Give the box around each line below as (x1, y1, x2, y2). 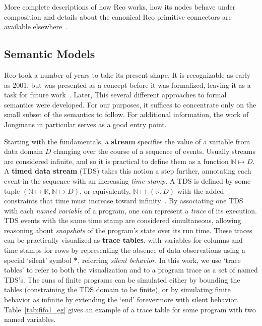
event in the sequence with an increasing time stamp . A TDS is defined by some (4, 175, 251, 186)
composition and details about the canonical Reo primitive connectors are (4, 11, 232, 22)
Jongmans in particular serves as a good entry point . (4, 119, 167, 129)
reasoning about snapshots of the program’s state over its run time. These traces (4, 225, 252, 235)
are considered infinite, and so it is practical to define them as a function (4, 155, 229, 166)
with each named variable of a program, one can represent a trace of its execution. (4, 205, 257, 215)
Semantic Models (4, 46, 95, 62)
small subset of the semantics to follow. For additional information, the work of (4, 109, 249, 120)
